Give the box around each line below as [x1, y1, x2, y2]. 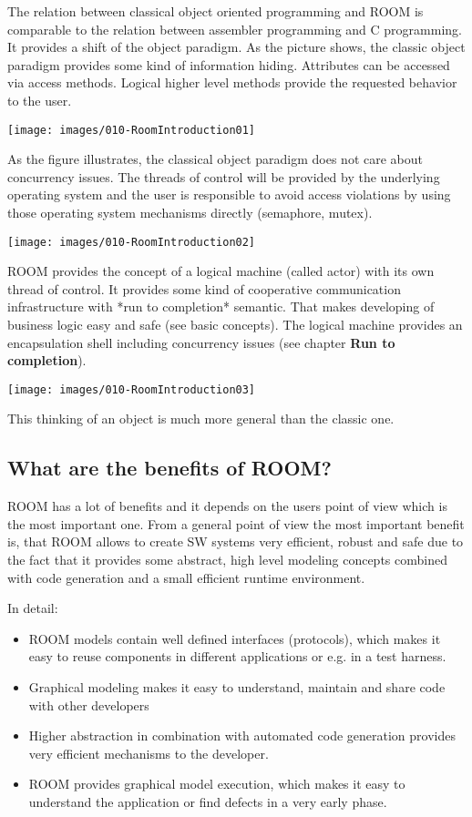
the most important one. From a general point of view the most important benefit [7, 514, 465, 533]
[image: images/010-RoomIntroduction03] [7, 383, 256, 396]
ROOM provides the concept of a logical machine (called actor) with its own [7, 261, 435, 281]
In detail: [7, 598, 58, 618]
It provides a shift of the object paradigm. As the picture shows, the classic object [7, 37, 466, 56]
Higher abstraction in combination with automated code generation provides [28, 726, 456, 745]
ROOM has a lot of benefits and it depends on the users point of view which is [7, 496, 447, 516]
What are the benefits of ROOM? [7, 454, 332, 482]
